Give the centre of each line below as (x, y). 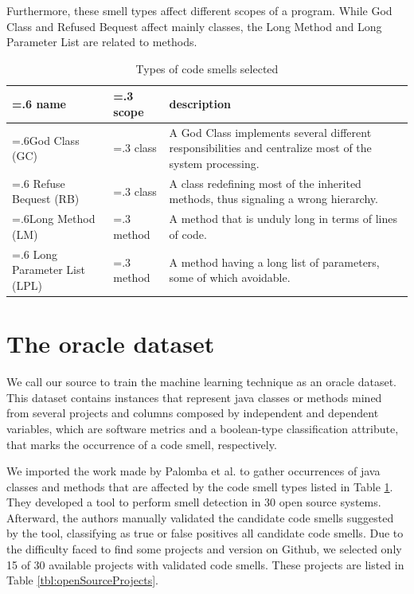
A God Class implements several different (270, 132)
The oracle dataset (111, 344)
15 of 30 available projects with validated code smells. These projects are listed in (205, 564)
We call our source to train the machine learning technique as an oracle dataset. (202, 382)
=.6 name (39, 104)
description (200, 104)
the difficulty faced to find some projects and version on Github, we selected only (204, 549)
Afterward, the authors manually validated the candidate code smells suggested (200, 517)
